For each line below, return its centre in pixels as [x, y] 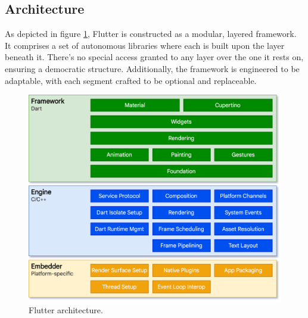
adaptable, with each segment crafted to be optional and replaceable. [131, 80]
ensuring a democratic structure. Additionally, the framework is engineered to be [152, 68]
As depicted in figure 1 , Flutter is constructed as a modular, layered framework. [151, 34]
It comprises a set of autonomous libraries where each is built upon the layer [145, 45]
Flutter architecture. [66, 310]
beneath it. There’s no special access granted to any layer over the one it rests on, [154, 57]
